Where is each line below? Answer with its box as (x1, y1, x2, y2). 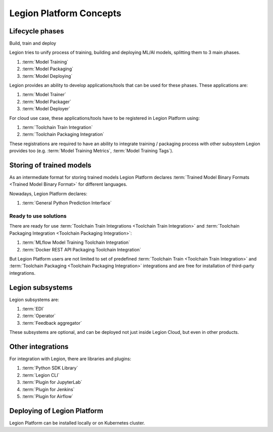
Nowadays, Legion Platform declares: (9, 190, 88, 197)
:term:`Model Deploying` (22, 73, 73, 79)
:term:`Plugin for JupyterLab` (22, 379, 82, 385)
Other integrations (9, 342, 69, 351)
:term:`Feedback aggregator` (22, 320, 82, 326)
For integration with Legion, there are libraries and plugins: (9, 356, 131, 362)
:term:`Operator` (22, 313, 56, 319)
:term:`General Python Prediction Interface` (22, 200, 112, 206)
